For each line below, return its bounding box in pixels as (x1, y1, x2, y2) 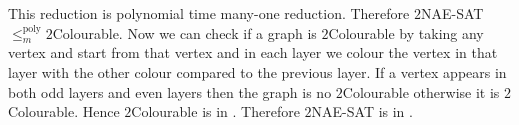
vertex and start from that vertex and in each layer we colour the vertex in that (8, 42, 498, 63)
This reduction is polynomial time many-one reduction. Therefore (8, 3, 410, 23)
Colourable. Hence (8, 101, 120, 122)
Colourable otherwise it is (342, 81, 500, 102)
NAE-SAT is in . (311, 101, 413, 122)
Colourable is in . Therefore (131, 101, 300, 122)
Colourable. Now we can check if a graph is (52, 22, 317, 43)
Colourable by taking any (328, 22, 484, 43)
